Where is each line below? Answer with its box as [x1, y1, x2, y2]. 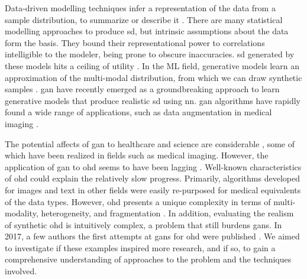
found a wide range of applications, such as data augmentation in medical [5, 106, 272, 118]
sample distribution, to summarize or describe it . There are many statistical [5, 13, 283, 25]
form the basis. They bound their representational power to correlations [5, 36, 265, 48]
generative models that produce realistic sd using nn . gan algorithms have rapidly [5, 94, 301, 106]
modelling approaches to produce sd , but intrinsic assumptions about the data [5, 25, 289, 37]
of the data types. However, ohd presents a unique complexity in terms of [5, 195, 271, 207]
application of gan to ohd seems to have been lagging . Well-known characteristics [5, 160, 302, 173]
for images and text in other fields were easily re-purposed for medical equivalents [5, 183, 301, 196]
